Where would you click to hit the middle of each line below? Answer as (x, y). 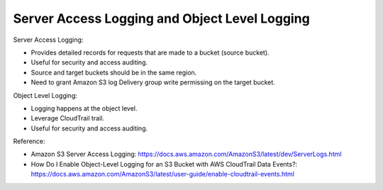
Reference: (29, 141)
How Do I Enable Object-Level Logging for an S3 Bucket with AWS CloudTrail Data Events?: (164, 164)
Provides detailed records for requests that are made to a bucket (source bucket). (150, 52)
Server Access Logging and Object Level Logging (161, 18)
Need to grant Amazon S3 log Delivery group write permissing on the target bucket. (153, 82)
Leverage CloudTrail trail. (67, 118)
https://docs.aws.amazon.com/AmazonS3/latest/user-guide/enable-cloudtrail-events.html (162, 174)
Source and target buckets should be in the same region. (114, 72)
